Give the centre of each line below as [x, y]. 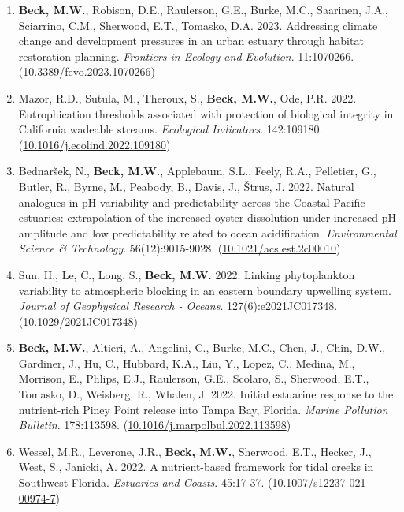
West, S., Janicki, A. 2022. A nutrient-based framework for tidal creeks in [196, 467]
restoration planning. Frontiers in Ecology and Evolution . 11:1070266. [186, 56]
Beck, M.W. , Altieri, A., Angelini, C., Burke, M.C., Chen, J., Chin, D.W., [202, 348]
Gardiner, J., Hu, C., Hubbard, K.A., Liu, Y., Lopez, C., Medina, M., [187, 363]
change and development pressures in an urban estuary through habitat [191, 41]
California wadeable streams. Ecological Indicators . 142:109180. [170, 129]
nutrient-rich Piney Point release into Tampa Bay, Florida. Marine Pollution [203, 409]
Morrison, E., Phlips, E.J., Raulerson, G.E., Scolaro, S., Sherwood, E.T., [194, 378]
